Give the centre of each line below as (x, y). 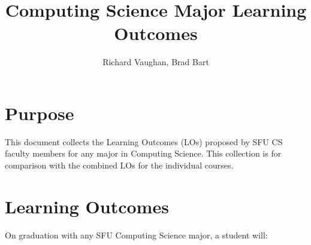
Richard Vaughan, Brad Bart (156, 62)
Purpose (40, 113)
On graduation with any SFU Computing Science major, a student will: (136, 235)
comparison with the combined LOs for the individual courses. (119, 165)
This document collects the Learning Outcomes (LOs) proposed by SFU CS (144, 141)
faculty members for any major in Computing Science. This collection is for (143, 153)
